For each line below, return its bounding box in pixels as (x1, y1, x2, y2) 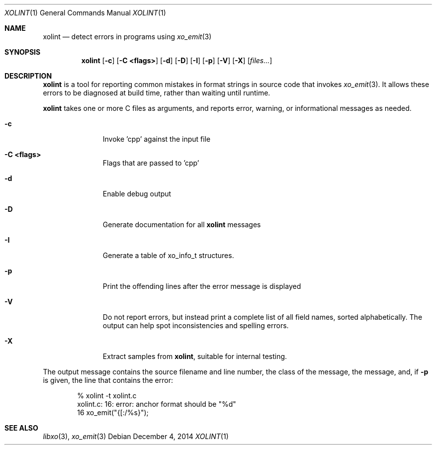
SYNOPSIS (4, 48, 41, 56)
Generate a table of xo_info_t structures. (102, 251, 234, 260)
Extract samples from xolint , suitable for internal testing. (102, 352, 287, 360)
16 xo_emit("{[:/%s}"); (77, 408, 149, 417)
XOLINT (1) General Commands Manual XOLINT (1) (4, 8, 166, 17)
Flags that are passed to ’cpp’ (102, 159, 199, 167)
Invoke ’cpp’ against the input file (102, 135, 211, 143)
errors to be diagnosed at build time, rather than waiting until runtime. (43, 89, 270, 97)
